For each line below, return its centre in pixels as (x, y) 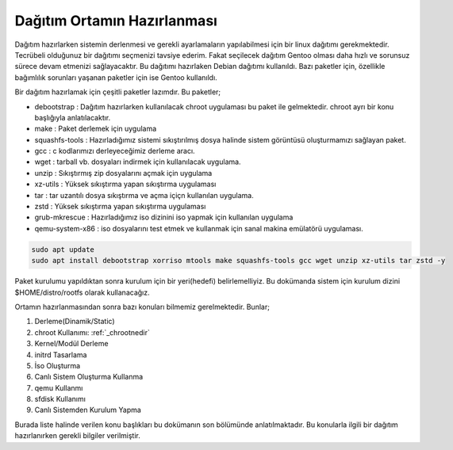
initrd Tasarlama (61, 355)
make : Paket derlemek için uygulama (96, 129)
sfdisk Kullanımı (60, 399)
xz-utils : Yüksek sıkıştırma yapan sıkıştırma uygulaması (125, 184)
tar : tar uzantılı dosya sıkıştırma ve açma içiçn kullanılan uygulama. (144, 195)
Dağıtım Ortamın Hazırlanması (116, 21)
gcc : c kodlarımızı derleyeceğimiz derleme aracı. (115, 151)
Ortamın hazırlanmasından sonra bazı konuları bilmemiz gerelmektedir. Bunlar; (142, 307)
